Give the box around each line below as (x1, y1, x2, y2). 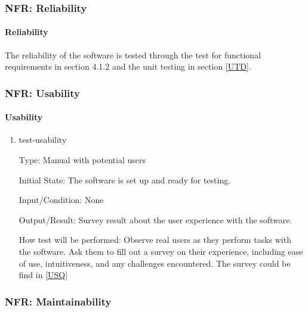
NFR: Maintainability (5, 294, 112, 308)
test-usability (19, 133, 67, 146)
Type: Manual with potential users (19, 154, 146, 166)
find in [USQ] (19, 269, 68, 281)
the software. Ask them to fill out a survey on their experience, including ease (19, 245, 303, 258)
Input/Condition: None (19, 194, 104, 206)
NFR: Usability (5, 85, 81, 100)
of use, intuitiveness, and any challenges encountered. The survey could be (19, 257, 291, 269)
